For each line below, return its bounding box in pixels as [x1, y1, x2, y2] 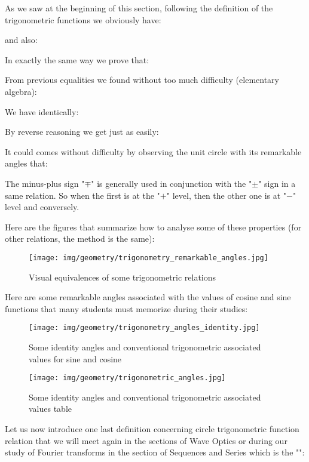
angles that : [5, 157, 48, 170]
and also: [5, 33, 38, 46]
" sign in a [258, 177, 296, 189]
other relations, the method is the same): [5, 232, 155, 245]
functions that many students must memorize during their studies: [5, 302, 248, 315]
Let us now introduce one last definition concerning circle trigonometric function [5, 423, 299, 435]
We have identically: [5, 105, 79, 118]
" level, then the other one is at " [166, 189, 287, 201]
